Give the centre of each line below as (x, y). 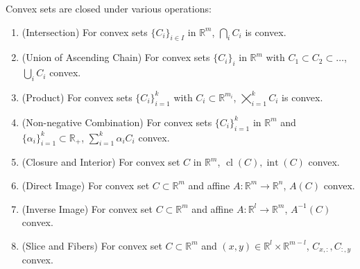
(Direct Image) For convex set (86, 185)
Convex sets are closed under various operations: (109, 8)
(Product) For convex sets (77, 97)
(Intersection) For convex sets (85, 32)
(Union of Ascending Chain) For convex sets (116, 57)
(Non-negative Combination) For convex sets (117, 122)
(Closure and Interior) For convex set (101, 162)
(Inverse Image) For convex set (87, 208)
